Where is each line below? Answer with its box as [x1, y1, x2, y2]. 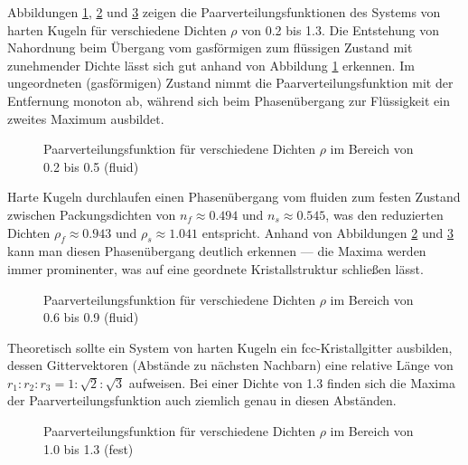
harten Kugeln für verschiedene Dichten [7, 20, 227, 39]
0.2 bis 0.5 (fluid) [43, 157, 139, 176]
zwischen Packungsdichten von [7, 204, 176, 223]
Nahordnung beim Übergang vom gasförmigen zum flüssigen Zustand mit [7, 38, 413, 57]
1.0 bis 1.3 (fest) [43, 439, 134, 458]
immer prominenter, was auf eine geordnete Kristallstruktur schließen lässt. [7, 259, 424, 278]
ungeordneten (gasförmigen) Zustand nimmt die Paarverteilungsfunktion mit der [7, 73, 454, 92]
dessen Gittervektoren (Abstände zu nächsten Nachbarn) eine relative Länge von [7, 356, 454, 375]
